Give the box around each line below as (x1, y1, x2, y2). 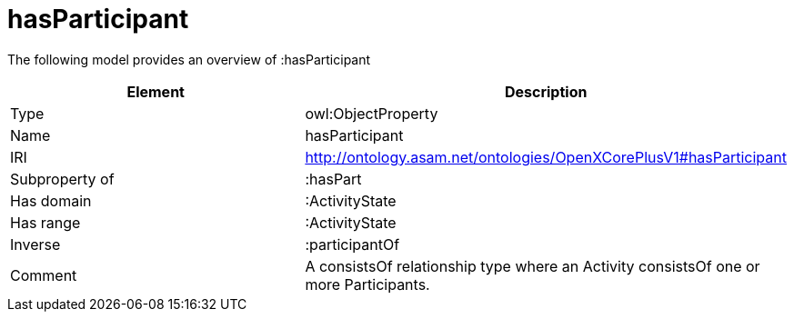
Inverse (10, 234, 61, 254)
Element (126, 82, 185, 101)
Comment (10, 265, 77, 284)
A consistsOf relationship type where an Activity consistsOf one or (305, 256, 760, 275)
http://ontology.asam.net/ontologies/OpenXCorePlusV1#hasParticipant (305, 147, 787, 166)
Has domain (10, 191, 92, 210)
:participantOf (305, 234, 400, 254)
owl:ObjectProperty (305, 104, 438, 123)
